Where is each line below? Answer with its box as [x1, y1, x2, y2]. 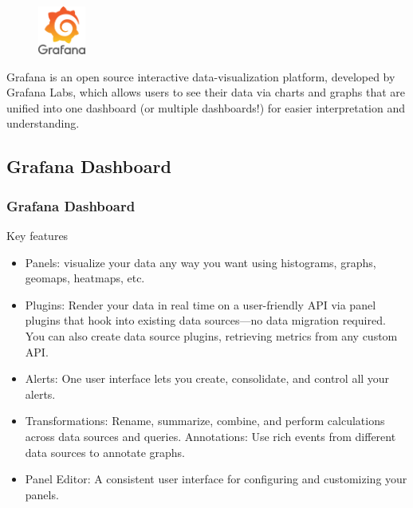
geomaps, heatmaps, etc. [25, 270, 145, 286]
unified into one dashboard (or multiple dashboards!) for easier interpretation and [6, 99, 405, 116]
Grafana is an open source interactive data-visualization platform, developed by [6, 68, 395, 85]
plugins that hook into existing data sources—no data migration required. [25, 312, 386, 329]
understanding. [6, 115, 80, 132]
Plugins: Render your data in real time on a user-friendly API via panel [25, 296, 376, 313]
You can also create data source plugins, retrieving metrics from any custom [25, 327, 398, 344]
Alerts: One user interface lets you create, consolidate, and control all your [25, 370, 390, 387]
